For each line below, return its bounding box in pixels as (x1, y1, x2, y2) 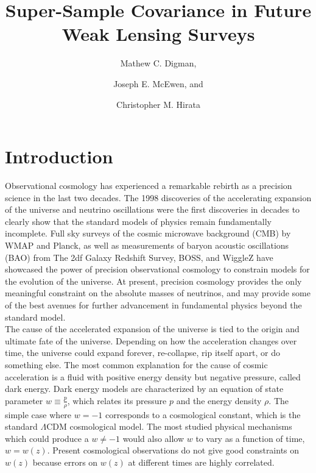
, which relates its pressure (67, 394, 167, 407)
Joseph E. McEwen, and (113, 77, 203, 90)
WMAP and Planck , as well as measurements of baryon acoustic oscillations (5, 239, 289, 251)
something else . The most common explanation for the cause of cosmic (5, 358, 268, 371)
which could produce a (5, 432, 89, 444)
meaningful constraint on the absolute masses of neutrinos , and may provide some (5, 286, 311, 299)
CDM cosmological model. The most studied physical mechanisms (46, 420, 292, 433)
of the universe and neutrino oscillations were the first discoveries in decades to (5, 203, 300, 216)
